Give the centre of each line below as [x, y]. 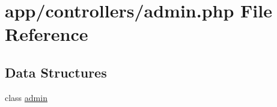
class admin [26, 97]
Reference [47, 34]
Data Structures [56, 72]
